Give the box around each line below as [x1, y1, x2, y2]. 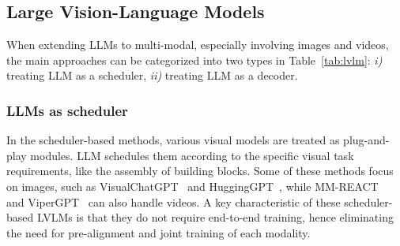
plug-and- [343, 132, 390, 148]
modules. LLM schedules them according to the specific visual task [30, 147, 354, 163]
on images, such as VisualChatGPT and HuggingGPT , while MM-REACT [6, 177, 379, 194]
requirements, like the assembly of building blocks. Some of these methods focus [6, 162, 394, 179]
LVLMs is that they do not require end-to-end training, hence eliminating [36, 209, 394, 225]
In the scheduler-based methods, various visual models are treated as [6, 132, 340, 148]
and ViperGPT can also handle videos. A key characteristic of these [6, 193, 341, 210]
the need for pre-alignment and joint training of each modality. [6, 224, 311, 240]
